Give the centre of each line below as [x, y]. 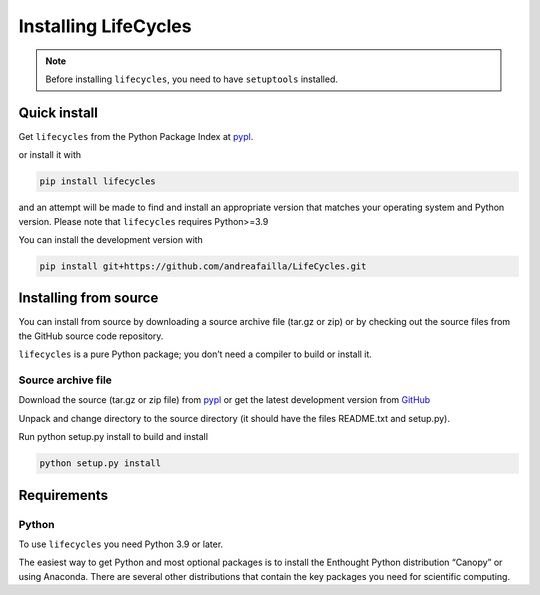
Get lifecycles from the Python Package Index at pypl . [136, 136]
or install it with [50, 155]
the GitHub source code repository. [91, 336]
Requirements [63, 495]
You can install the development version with [111, 239]
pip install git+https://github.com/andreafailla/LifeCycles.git [203, 266]
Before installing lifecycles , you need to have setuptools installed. [192, 79]
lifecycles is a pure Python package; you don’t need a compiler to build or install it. [195, 354]
